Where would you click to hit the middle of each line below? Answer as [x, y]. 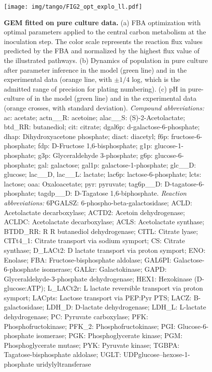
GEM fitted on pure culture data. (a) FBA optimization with [102, 22]
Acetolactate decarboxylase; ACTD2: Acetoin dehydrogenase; [94, 212]
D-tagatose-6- [184, 183]
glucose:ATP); [25, 288]
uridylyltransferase [64, 364]
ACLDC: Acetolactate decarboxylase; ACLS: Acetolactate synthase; [104, 222]
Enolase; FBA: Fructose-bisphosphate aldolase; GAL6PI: [88, 259]
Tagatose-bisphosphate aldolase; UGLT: [63, 354]
